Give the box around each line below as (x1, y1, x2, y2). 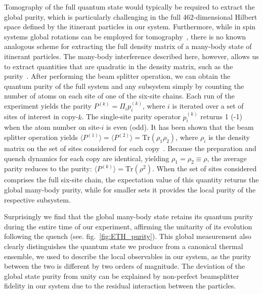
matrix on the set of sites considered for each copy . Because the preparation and (4, 143, 256, 153)
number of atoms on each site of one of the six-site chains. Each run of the (4, 90, 235, 101)
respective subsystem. (4, 194, 71, 205)
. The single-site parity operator (81, 111, 181, 122)
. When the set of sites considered (152, 163, 257, 174)
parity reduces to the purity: (4, 163, 92, 174)
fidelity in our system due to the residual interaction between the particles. (4, 280, 236, 291)
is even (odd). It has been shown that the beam (106, 122, 254, 132)
